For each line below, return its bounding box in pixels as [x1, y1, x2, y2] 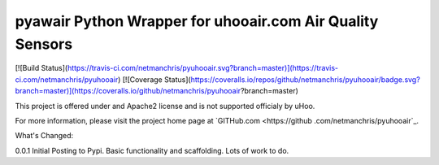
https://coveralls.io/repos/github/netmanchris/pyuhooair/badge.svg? [190, 74, 420, 85]
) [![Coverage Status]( [118, 74, 191, 85]
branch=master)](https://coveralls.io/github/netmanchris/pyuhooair [15, 86, 241, 96]
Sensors [15, 35, 73, 53]
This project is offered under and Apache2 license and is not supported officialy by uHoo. [15, 101, 315, 111]
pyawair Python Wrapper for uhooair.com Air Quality [15, 12, 379, 30]
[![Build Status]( [15, 63, 68, 73]
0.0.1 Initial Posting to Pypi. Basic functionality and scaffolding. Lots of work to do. [15, 145, 289, 155]
